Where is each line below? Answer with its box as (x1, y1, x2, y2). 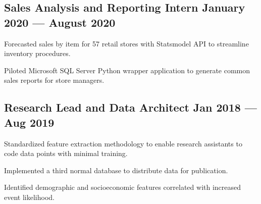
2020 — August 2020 (4, 14, 116, 30)
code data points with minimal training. (4, 148, 128, 159)
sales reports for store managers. (4, 75, 105, 85)
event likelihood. (4, 191, 55, 202)
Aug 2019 (4, 114, 55, 130)
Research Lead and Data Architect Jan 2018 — (4, 99, 257, 115)
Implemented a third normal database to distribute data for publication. (4, 165, 228, 175)
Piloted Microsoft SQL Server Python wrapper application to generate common (4, 65, 250, 75)
